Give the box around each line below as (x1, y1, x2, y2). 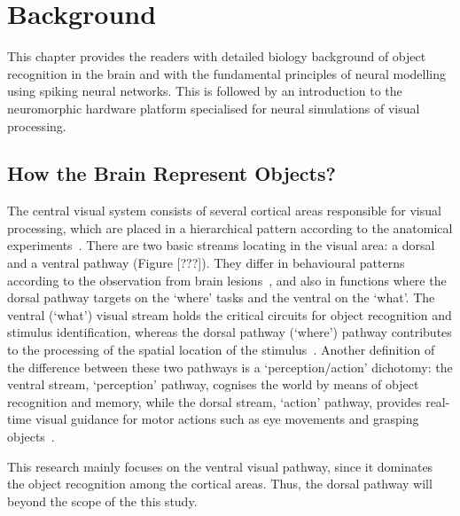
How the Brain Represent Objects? (7, 160, 336, 187)
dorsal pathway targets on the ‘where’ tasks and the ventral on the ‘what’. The (7, 288, 435, 307)
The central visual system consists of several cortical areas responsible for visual (7, 201, 441, 220)
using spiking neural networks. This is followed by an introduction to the (7, 82, 402, 100)
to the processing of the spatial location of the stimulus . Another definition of (7, 340, 435, 359)
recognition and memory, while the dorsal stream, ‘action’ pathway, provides (7, 392, 422, 410)
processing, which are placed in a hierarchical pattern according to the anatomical (7, 218, 453, 237)
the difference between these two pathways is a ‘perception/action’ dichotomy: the (7, 357, 453, 376)
